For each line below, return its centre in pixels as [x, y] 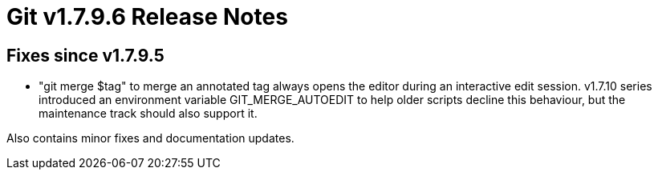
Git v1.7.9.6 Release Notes [147, 17]
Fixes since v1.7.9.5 [85, 55]
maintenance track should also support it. [148, 114]
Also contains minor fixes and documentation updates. [150, 138]
